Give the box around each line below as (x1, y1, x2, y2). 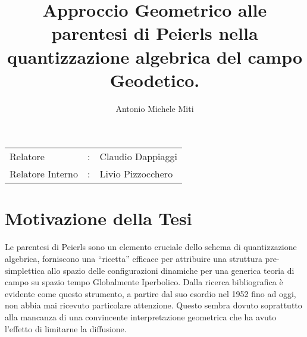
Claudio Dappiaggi (99, 149, 177, 164)
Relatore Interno (10, 167, 78, 181)
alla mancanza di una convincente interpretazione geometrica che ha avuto (5, 310, 277, 323)
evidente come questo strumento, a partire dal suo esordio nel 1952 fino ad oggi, (5, 287, 296, 299)
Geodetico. (109, 67, 200, 92)
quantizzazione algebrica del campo (7, 44, 303, 68)
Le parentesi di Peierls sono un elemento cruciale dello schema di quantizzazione (5, 241, 297, 253)
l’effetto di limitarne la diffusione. (5, 322, 127, 335)
